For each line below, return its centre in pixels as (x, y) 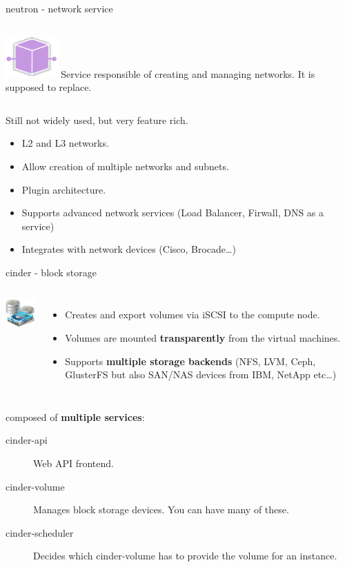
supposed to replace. (49, 87)
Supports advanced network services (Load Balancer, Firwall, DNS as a (173, 213)
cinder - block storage (51, 272)
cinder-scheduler (40, 532)
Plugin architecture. (64, 189)
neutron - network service (59, 8)
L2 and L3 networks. (65, 143)
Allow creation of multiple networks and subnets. (125, 166)
